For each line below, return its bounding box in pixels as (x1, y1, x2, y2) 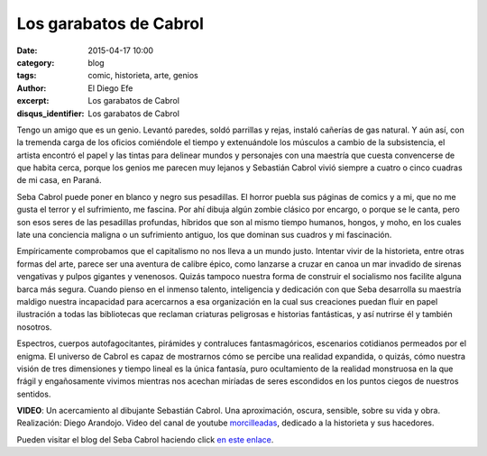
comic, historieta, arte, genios (87, 70, 198, 81)
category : (16, 57, 55, 68)
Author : (16, 82, 47, 94)
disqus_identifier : (16, 108, 85, 119)
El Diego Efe (87, 82, 133, 94)
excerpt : (16, 96, 50, 106)
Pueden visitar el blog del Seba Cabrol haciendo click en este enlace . (16, 433, 274, 445)
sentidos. (16, 388, 51, 399)
